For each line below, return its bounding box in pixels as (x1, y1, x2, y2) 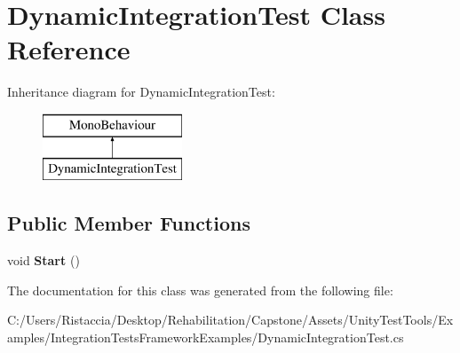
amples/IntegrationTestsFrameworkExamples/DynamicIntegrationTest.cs (7, 328, 404, 347)
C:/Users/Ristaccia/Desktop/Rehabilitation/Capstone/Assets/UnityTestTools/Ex (7, 310, 454, 329)
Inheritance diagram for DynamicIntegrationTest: (7, 82, 275, 101)
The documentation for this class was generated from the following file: (7, 280, 393, 299)
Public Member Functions (7, 209, 250, 237)
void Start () (7, 251, 80, 270)
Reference (7, 31, 131, 67)
